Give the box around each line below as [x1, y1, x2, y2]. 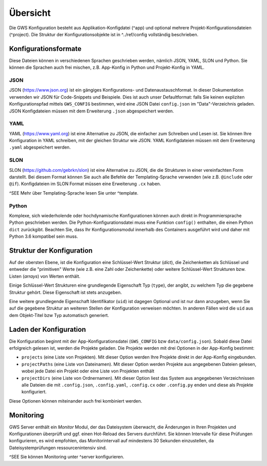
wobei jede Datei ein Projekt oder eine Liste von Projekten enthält [21, 368, 155, 374]
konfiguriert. [21, 389, 47, 395]
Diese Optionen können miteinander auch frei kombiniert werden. [9, 398, 142, 404]
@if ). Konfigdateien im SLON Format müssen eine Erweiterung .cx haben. [9, 181, 161, 187]
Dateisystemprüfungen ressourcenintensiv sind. [9, 445, 107, 451]
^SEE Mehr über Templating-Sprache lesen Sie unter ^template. [9, 190, 138, 196]
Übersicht [9, 7, 51, 18]
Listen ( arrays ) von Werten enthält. [9, 273, 81, 279]
